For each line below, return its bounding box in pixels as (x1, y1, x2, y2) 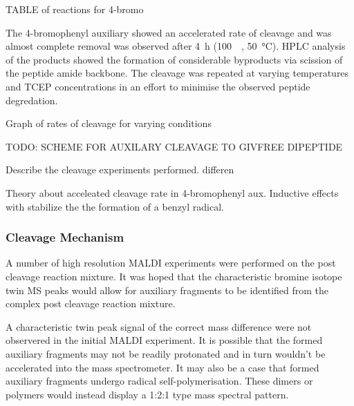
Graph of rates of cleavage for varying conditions (6, 116, 212, 130)
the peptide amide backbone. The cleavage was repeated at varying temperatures (6, 66, 349, 80)
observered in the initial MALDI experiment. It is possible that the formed (6, 333, 323, 347)
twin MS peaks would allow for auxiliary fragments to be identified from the (6, 282, 329, 297)
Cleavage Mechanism (6, 229, 124, 246)
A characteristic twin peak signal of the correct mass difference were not (6, 319, 312, 333)
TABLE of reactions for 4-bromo (6, 2, 144, 16)
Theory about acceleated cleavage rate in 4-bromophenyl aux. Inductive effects (6, 185, 339, 200)
